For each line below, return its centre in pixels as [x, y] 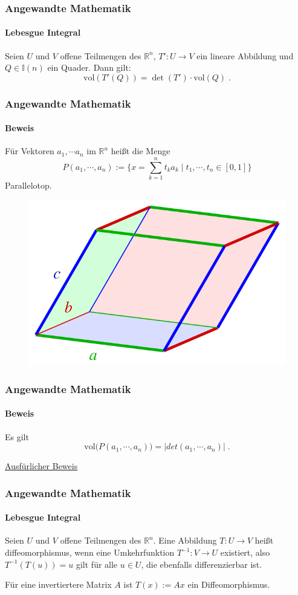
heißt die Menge [141, 151]
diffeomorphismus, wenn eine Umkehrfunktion [90, 552]
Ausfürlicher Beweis [41, 466]
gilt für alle [97, 564]
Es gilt [17, 436]
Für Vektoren [30, 151]
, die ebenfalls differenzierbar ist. [202, 564]
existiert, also [245, 552]
